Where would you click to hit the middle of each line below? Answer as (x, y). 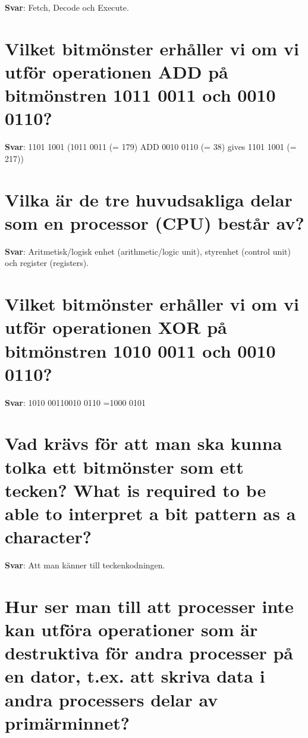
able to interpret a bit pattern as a (150, 513)
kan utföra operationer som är (131, 629)
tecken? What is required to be (136, 490)
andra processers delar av (111, 699)
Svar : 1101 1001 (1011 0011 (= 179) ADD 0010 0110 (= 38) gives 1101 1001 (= (151, 147)
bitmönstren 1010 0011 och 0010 (140, 350)
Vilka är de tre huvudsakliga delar (149, 199)
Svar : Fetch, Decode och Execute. (67, 7)
